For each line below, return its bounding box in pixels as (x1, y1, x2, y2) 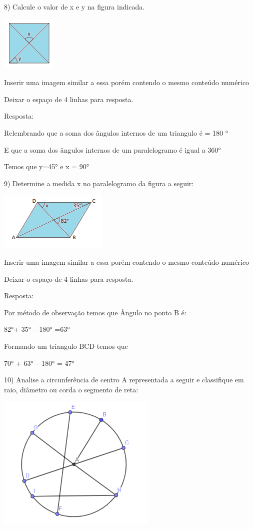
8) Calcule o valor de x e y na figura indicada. (4, 2, 145, 12)
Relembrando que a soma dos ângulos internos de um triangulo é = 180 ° (4, 127, 228, 138)
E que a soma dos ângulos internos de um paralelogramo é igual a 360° (4, 144, 221, 155)
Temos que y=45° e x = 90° (4, 161, 89, 172)
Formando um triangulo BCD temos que (4, 340, 128, 351)
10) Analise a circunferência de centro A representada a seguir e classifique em (4, 374, 244, 385)
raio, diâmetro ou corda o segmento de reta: (4, 384, 138, 394)
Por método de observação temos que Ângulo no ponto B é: (4, 307, 186, 317)
